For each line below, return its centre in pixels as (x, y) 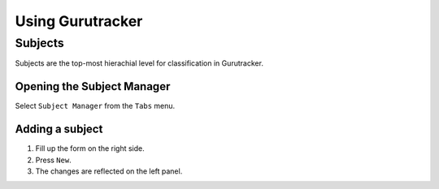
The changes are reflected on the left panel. (109, 171)
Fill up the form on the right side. (90, 148)
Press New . (54, 160)
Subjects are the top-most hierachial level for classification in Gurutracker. (139, 63)
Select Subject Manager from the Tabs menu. (95, 106)
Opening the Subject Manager (93, 86)
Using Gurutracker (79, 21)
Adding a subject (59, 129)
